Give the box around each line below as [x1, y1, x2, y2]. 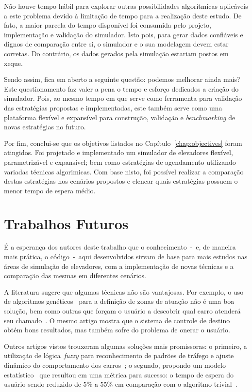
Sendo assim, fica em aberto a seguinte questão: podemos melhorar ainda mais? [4, 74, 240, 84]
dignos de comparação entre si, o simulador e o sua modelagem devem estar [4, 39, 229, 49]
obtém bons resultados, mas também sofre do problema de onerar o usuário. [4, 325, 230, 335]
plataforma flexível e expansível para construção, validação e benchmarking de [4, 112, 235, 122]
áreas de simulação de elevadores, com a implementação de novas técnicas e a [4, 261, 234, 271]
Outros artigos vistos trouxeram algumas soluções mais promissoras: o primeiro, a [4, 341, 247, 351]
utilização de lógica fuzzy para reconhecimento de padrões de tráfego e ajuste [4, 350, 234, 361]
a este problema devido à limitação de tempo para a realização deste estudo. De [4, 10, 242, 20]
